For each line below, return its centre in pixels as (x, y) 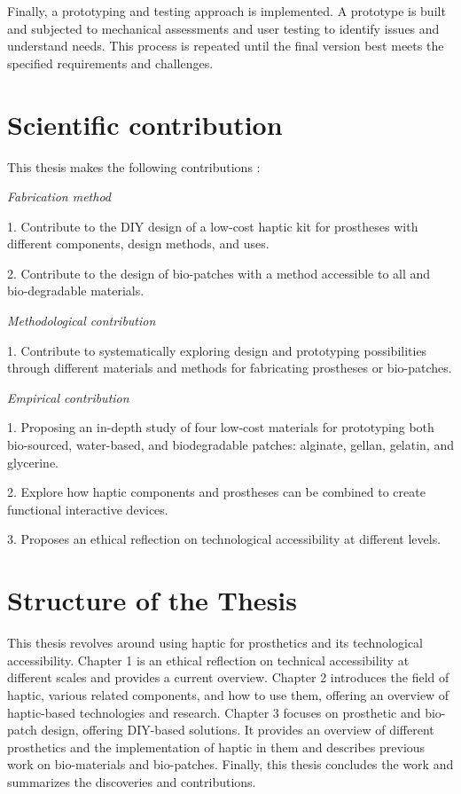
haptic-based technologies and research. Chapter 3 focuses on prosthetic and (214, 712)
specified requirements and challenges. (110, 63)
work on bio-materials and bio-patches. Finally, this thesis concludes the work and (230, 764)
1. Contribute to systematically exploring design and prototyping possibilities (217, 350)
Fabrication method (59, 197)
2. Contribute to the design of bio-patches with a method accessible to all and (219, 273)
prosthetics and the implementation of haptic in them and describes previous (216, 747)
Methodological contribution (82, 321)
